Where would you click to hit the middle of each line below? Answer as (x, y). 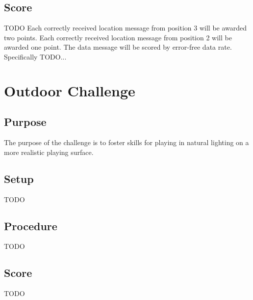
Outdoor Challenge (70, 90)
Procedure (31, 225)
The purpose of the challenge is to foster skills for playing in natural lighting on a (126, 142)
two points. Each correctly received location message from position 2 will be (118, 37)
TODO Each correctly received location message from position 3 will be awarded (126, 28)
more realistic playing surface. (49, 152)
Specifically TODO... (35, 56)
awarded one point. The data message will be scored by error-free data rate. (118, 47)
